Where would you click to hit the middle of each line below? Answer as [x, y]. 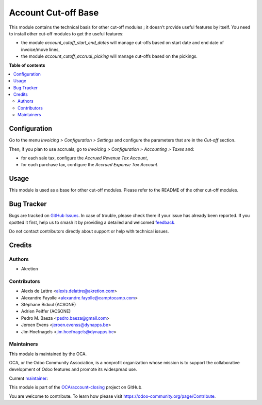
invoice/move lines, [41, 49]
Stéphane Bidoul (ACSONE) [49, 304]
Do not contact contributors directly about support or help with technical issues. [89, 231]
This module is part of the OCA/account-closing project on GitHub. [76, 387]
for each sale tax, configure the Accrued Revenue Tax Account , [84, 158]
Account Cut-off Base [54, 13]
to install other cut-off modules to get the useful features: [66, 33]
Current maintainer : [28, 378]
